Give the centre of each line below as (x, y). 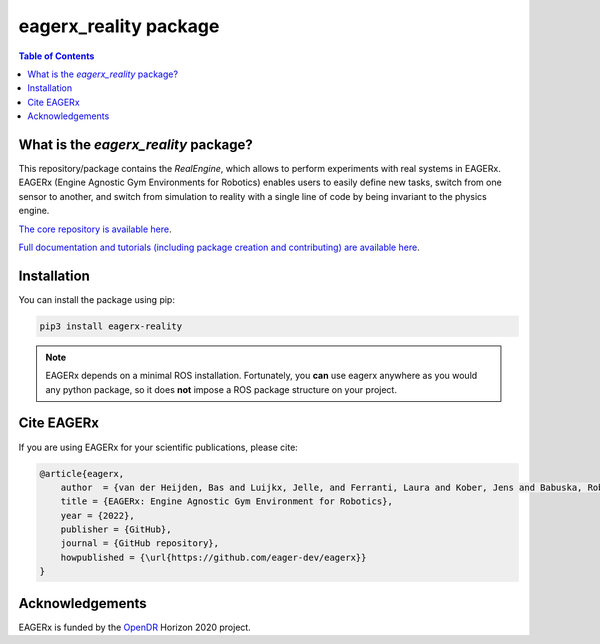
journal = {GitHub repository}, (140, 543)
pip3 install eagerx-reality (111, 326)
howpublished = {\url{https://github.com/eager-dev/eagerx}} (213, 557)
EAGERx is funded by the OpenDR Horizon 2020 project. (135, 627)
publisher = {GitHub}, (116, 529)
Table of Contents (56, 56)
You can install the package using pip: (96, 299)
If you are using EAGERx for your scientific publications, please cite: (158, 447)
